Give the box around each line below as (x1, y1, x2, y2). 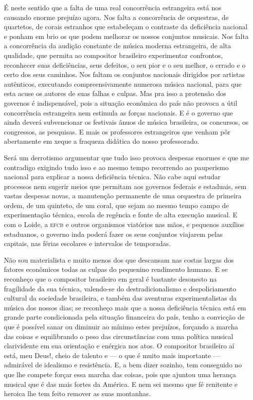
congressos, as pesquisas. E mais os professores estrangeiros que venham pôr (4, 126, 231, 136)
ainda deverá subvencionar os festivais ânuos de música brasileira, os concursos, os (4, 117, 249, 127)
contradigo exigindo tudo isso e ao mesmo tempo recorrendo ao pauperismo (4, 162, 229, 172)
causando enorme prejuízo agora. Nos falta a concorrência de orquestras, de (4, 12, 229, 22)
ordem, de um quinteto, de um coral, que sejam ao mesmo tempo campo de (4, 200, 229, 210)
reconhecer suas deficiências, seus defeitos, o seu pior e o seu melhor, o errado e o (4, 59, 246, 70)
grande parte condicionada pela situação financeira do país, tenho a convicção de (4, 312, 245, 322)
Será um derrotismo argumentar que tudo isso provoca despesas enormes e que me (4, 152, 249, 162)
